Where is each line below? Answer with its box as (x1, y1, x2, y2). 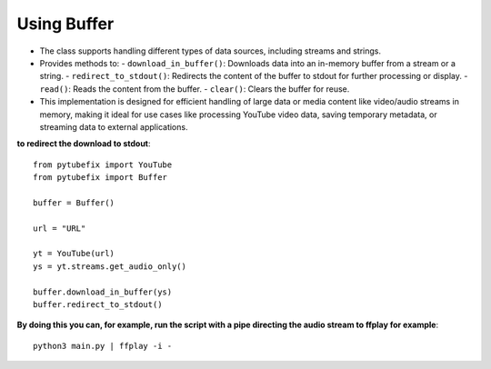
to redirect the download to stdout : (16, 138, 151, 149)
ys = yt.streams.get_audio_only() (33, 261, 186, 272)
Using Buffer (16, 14, 115, 34)
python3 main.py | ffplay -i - (33, 341, 173, 351)
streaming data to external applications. (39, 121, 188, 132)
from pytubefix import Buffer (33, 173, 168, 183)
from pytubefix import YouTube (33, 159, 173, 170)
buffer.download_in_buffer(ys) (33, 286, 173, 297)
